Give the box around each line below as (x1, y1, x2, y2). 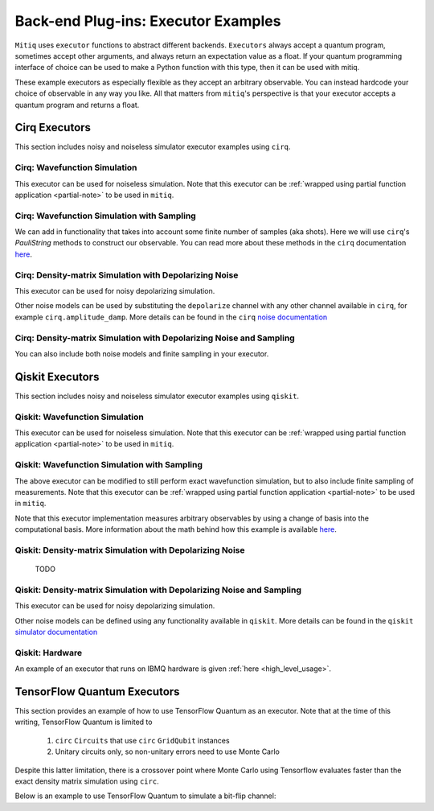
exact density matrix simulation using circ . (14, 776, 160, 786)
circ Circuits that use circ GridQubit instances (55, 735, 230, 745)
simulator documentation (14, 627, 98, 636)
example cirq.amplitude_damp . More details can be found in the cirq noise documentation (14, 312, 328, 322)
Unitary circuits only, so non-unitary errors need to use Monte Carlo (55, 747, 280, 756)
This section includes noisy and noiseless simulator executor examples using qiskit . (14, 391, 300, 401)
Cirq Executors (14, 121, 92, 134)
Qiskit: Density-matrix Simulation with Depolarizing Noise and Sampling (14, 584, 301, 595)
